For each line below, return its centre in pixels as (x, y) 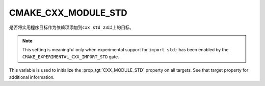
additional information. (32, 77)
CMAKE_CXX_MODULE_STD (68, 13)
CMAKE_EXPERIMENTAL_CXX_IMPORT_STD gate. (71, 57)
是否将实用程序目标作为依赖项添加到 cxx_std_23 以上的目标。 (72, 27)
